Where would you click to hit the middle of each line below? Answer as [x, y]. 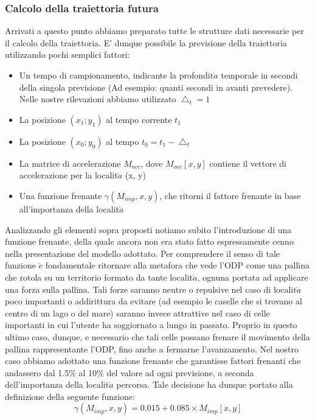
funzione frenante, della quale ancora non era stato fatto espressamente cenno [149, 241]
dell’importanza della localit [57, 384]
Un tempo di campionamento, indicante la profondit [116, 75]
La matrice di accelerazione [70, 163]
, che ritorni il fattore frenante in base [230, 195]
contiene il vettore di [248, 163]
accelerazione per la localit [68, 175]
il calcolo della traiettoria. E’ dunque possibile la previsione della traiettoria [146, 42]
